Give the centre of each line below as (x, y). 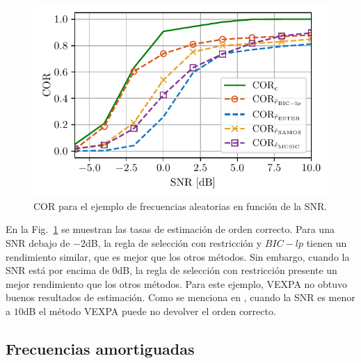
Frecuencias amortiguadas (100, 348)
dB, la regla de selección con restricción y (174, 243)
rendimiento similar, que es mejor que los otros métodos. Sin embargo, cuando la (178, 256)
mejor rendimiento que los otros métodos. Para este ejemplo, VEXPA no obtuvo (177, 283)
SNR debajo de (38, 243)
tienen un (327, 243)
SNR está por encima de (57, 270)
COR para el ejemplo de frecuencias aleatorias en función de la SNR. (180, 205)
